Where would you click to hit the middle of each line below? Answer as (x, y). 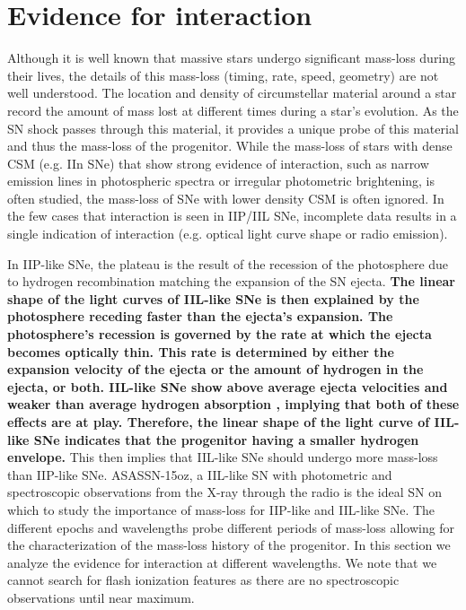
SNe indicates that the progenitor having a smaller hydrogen (226, 439)
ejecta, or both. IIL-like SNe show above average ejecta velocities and (228, 386)
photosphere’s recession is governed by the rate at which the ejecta (220, 334)
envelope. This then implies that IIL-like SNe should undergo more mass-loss (223, 457)
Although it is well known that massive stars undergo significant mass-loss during (232, 58)
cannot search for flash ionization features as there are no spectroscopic (203, 580)
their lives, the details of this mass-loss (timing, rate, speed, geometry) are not (223, 75)
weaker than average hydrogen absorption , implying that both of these (233, 404)
